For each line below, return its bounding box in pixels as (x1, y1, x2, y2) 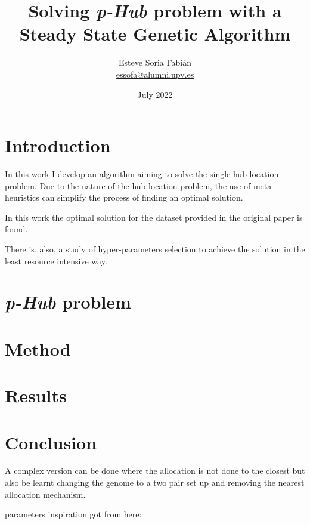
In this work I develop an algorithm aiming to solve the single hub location (5, 168, 279, 180)
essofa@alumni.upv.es (116, 67, 194, 80)
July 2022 (137, 88, 173, 100)
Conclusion (5, 430, 97, 454)
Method (5, 336, 71, 360)
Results (5, 383, 67, 408)
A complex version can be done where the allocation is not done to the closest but (5, 464, 305, 477)
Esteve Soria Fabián (119, 56, 191, 69)
